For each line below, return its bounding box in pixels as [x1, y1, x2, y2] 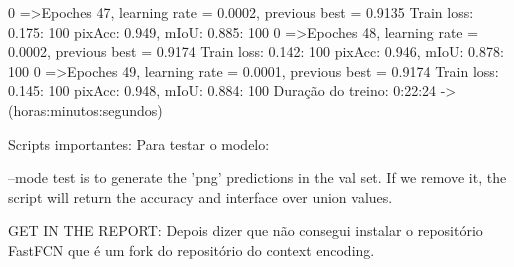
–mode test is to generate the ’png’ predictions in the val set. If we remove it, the [8, 167, 507, 188]
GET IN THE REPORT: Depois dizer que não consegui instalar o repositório [8, 220, 483, 241]
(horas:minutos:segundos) [8, 99, 163, 120]
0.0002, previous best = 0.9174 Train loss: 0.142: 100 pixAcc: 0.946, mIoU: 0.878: [8, 41, 504, 62]
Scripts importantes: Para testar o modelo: [8, 133, 270, 154]
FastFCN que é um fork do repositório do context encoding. [8, 239, 375, 260]
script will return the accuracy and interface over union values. [8, 186, 393, 207]
